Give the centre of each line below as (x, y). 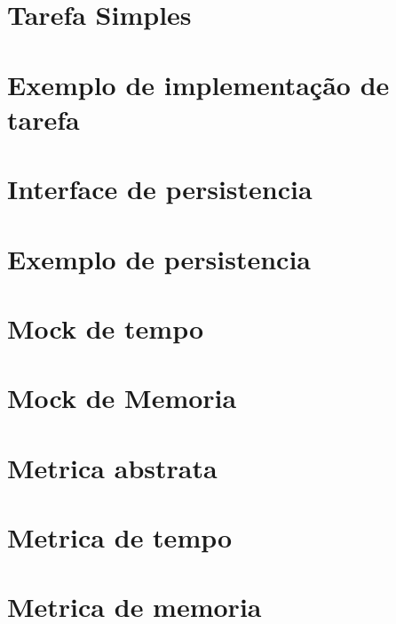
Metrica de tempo (120, 537)
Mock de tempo (106, 328)
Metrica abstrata (112, 467)
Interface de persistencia (160, 189)
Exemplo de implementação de (198, 84)
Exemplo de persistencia (159, 258)
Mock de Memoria (122, 398)
